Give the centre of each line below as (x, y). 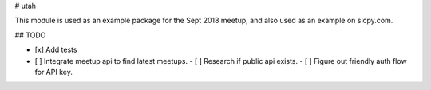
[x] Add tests (56, 50)
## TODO (30, 35)
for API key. (54, 72)
